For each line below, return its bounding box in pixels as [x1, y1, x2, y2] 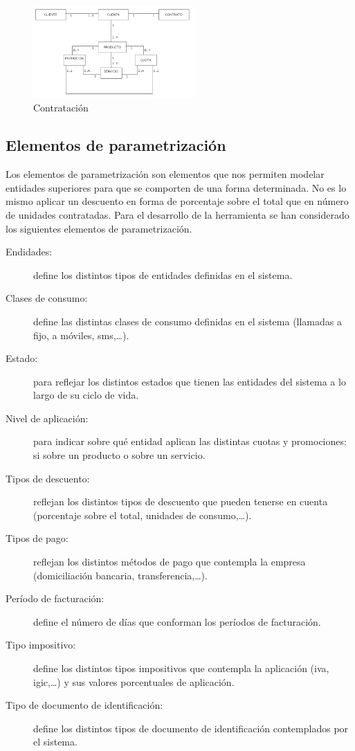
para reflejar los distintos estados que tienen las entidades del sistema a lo [33, 374, 346, 388]
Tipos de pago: [6, 531, 69, 545]
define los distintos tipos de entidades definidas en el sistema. [33, 267, 293, 282]
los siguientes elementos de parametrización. [6, 221, 192, 235]
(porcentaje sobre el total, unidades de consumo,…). [33, 507, 252, 522]
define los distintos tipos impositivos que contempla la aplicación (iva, [33, 661, 329, 676]
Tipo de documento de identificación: [6, 698, 163, 712]
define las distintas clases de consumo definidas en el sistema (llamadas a [33, 314, 342, 328]
